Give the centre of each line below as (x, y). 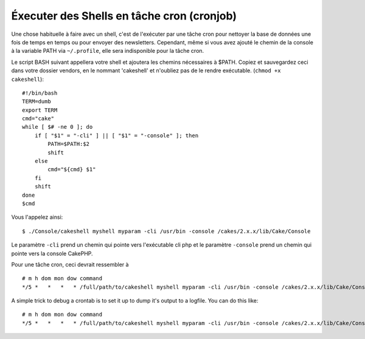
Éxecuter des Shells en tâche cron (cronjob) (124, 16)
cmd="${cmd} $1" (72, 169)
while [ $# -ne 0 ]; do (57, 127)
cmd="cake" (38, 119)
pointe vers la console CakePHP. (52, 253)
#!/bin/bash (40, 93)
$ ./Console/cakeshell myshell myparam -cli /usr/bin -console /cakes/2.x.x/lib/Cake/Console (166, 231)
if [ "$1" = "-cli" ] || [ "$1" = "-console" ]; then (116, 135)
